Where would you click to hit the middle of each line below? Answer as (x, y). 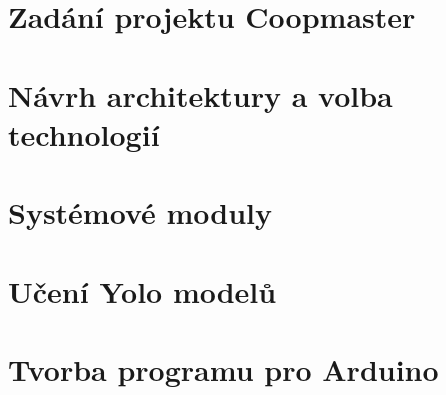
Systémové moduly (140, 212)
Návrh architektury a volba (200, 94)
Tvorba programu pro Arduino (223, 368)
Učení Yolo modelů (142, 290)
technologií (84, 133)
